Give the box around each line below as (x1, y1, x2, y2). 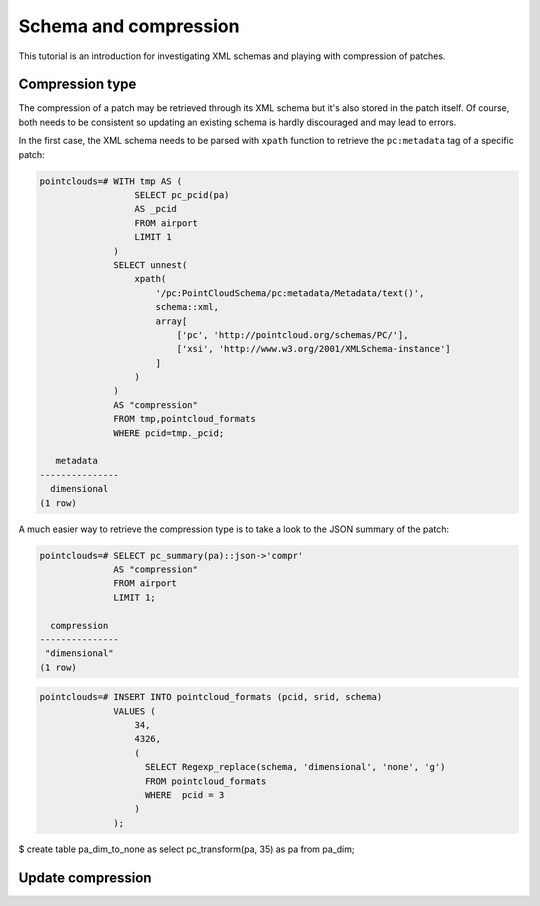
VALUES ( (113, 705, 157, 717)
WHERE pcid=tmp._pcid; (113, 427, 225, 439)
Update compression (18, 869, 152, 886)
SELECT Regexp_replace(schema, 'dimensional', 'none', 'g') (145, 761, 446, 773)
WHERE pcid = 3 (145, 790, 225, 800)
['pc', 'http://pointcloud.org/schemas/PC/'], (176, 329, 409, 340)
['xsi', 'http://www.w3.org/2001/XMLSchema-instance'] (176, 343, 452, 355)
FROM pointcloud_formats (145, 775, 267, 787)
